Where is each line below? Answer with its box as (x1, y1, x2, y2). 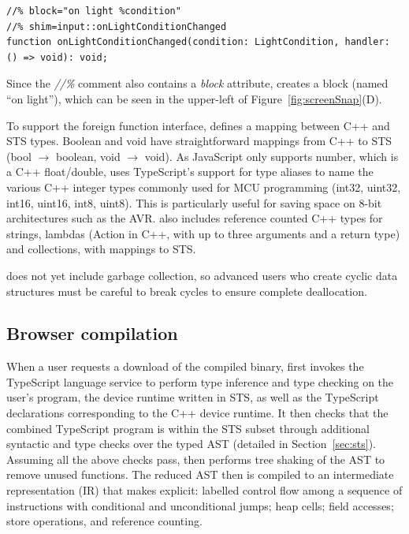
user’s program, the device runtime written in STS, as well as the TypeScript (6, 389, 379, 405)
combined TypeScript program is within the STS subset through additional (6, 420, 370, 436)
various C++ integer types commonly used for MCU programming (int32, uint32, (6, 178, 401, 195)
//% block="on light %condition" (6, 6, 181, 17)
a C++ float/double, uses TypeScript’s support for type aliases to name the (6, 163, 374, 180)
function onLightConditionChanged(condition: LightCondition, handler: (6, 36, 390, 48)
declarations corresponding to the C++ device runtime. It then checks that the (6, 405, 389, 421)
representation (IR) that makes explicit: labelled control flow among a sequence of (6, 482, 403, 499)
